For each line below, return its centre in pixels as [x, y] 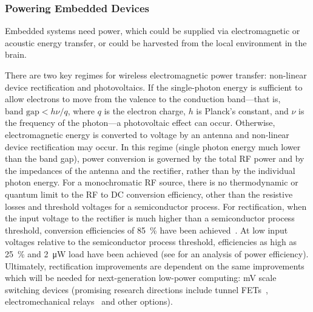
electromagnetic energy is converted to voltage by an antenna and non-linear [147, 134]
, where [81, 110]
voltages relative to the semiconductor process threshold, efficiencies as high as [151, 242]
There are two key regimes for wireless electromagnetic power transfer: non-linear [156, 75]
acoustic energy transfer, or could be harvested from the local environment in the [156, 42]
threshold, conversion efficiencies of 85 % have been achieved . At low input [146, 230]
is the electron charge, [145, 110]
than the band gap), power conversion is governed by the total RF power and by [155, 158]
